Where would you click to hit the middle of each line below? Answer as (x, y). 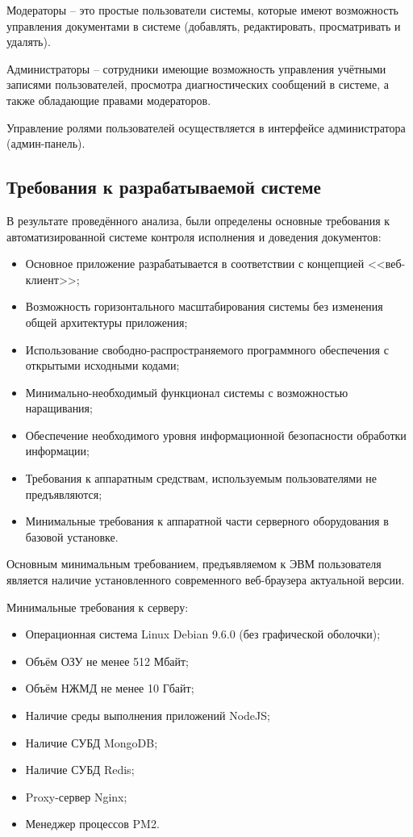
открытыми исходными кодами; (102, 365)
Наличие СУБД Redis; (80, 770)
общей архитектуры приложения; (106, 322)
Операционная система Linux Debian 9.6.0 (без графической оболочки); (203, 634)
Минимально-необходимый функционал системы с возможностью (187, 392)
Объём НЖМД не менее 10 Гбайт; (110, 688)
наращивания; (59, 408)
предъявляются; (64, 494)
